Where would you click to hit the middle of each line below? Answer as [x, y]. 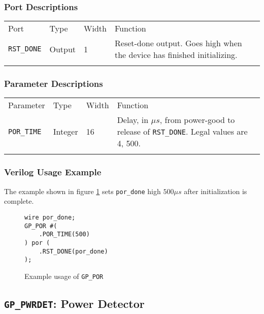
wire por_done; [50, 217]
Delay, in [133, 120]
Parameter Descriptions [54, 84]
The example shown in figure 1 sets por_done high [82, 191]
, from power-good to [197, 120]
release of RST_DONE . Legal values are [182, 132]
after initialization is [216, 191]
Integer [65, 132]
